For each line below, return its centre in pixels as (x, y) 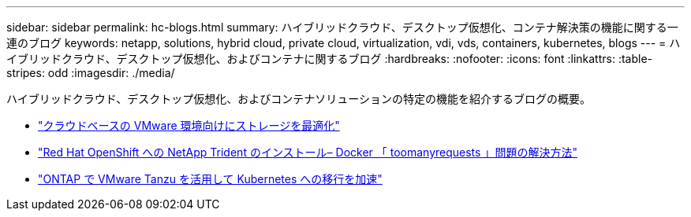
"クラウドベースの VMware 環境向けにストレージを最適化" (189, 125)
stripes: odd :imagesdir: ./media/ (91, 73)
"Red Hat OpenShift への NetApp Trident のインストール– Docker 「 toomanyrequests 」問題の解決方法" (308, 152)
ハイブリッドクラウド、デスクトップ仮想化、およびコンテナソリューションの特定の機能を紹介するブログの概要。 (299, 99)
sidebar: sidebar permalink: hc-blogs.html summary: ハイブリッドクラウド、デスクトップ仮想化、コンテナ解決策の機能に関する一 (342, 27)
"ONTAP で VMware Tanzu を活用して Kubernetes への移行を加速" (210, 179)
